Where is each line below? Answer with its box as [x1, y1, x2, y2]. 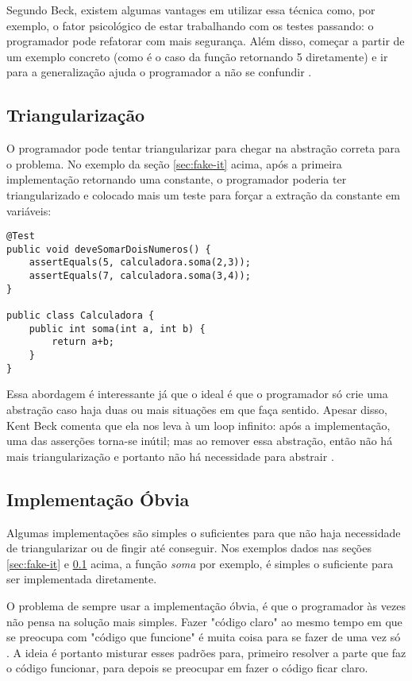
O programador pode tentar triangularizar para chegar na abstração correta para [6, 140, 401, 157]
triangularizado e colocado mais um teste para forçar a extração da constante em [6, 186, 400, 203]
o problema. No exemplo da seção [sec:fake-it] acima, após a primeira [6, 155, 342, 172]
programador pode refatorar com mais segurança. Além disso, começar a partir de [6, 33, 405, 49]
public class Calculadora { [6, 310, 155, 322]
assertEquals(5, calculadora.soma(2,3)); [29, 257, 251, 269]
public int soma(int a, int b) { [29, 323, 206, 335]
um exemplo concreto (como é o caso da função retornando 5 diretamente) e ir [6, 48, 388, 64]
